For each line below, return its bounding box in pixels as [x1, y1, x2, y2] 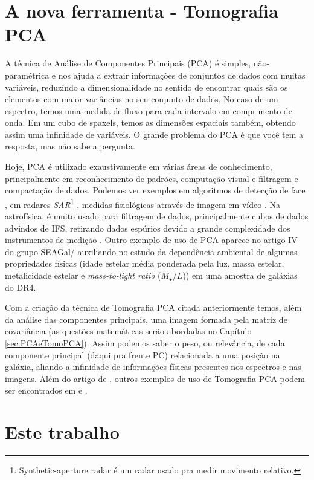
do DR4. [5, 281, 36, 293]
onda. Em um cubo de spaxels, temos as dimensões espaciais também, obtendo [5, 116, 296, 129]
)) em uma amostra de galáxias [182, 269, 298, 282]
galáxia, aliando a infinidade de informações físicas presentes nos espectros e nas [5, 360, 301, 373]
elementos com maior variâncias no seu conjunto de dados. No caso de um [5, 92, 278, 105]
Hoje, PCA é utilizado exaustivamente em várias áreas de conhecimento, [5, 160, 272, 173]
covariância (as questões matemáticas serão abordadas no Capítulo [5, 325, 252, 337]
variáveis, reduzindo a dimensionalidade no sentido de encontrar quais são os [5, 80, 288, 93]
